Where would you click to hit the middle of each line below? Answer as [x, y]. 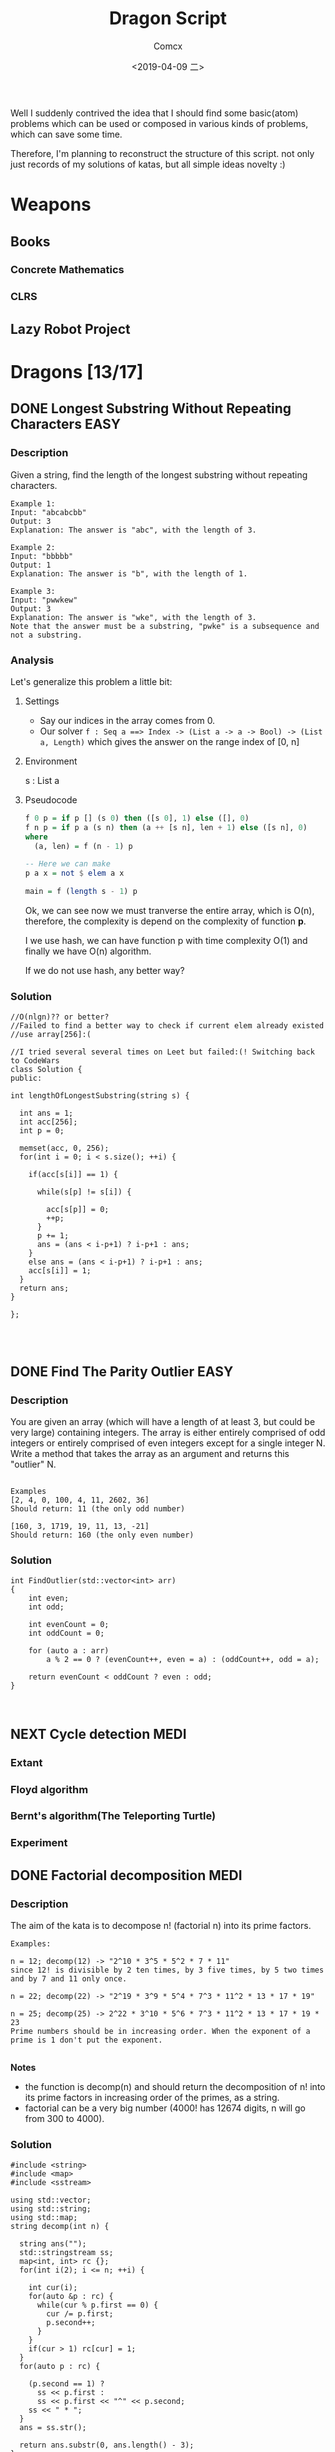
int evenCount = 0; [69, 1625]
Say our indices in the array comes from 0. [127, 720]
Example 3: [33, 591]
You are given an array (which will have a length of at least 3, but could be [163, 1422]
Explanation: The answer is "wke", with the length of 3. [133, 617]
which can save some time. [66, 134]
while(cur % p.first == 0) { [97, 2305]
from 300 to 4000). [64, 2119]
